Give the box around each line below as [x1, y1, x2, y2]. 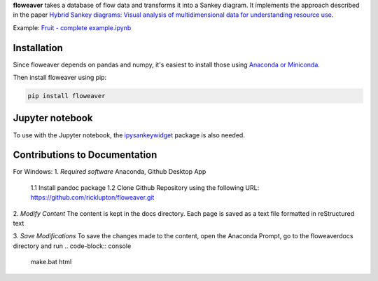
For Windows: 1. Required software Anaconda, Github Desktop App [13, 167, 206, 176]
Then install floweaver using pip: [13, 74, 107, 82]
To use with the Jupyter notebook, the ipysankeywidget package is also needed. [13, 130, 245, 139]
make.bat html [30, 258, 72, 266]
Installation [13, 42, 63, 54]
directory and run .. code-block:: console [13, 242, 132, 250]
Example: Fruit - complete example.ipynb [13, 23, 132, 32]
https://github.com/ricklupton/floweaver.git [30, 193, 155, 202]
